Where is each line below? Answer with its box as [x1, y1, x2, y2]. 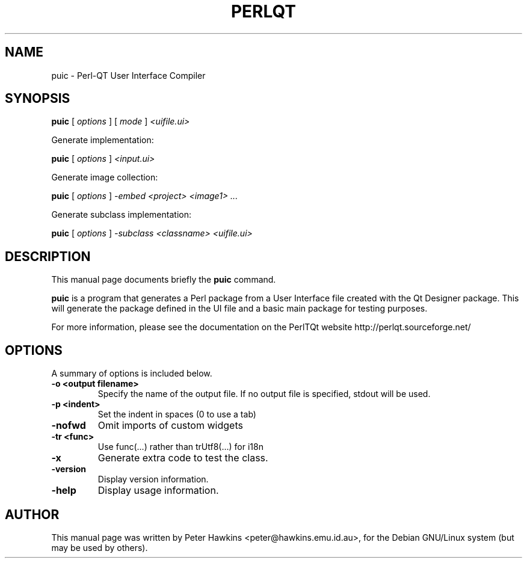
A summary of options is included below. [51, 368, 212, 379]
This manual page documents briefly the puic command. [51, 274, 276, 285]
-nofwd [51, 419, 86, 432]
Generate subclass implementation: [51, 209, 191, 220]
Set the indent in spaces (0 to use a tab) [97, 409, 256, 420]
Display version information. [97, 474, 209, 485]
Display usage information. [97, 484, 219, 497]
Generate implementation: [51, 135, 154, 146]
